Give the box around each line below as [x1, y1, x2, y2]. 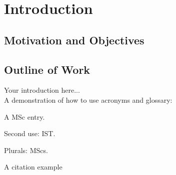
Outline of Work [4, 61, 90, 77]
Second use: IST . [4, 128, 55, 139]
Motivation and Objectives [4, 32, 144, 47]
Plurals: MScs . [4, 145, 48, 155]
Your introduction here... [4, 85, 80, 95]
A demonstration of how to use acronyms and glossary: [4, 94, 172, 105]
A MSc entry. [4, 111, 45, 122]
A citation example [4, 162, 62, 172]
